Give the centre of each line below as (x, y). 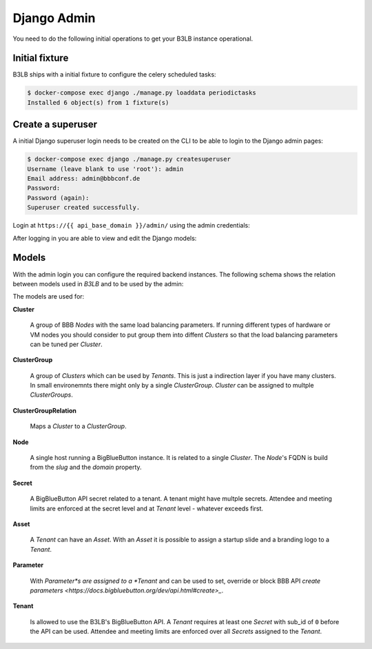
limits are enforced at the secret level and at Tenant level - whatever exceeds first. (147, 508)
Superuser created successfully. (84, 208)
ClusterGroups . (52, 395)
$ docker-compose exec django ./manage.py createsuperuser (129, 159)
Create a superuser (55, 124)
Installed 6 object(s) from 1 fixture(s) (98, 102)
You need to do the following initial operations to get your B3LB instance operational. (133, 39)
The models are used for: (49, 297)
